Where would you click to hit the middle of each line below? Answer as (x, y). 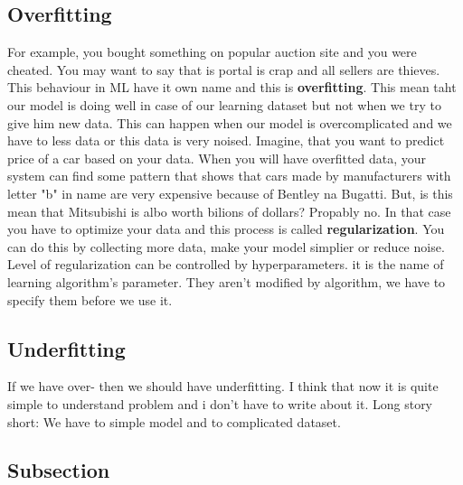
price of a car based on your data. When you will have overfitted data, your (217, 158)
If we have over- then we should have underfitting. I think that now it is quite (223, 386)
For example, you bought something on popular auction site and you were (212, 52)
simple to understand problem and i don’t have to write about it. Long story (220, 403)
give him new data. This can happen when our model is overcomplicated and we (230, 122)
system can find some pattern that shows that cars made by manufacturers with (229, 176)
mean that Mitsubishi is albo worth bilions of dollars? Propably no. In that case (229, 211)
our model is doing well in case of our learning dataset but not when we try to (224, 104)
